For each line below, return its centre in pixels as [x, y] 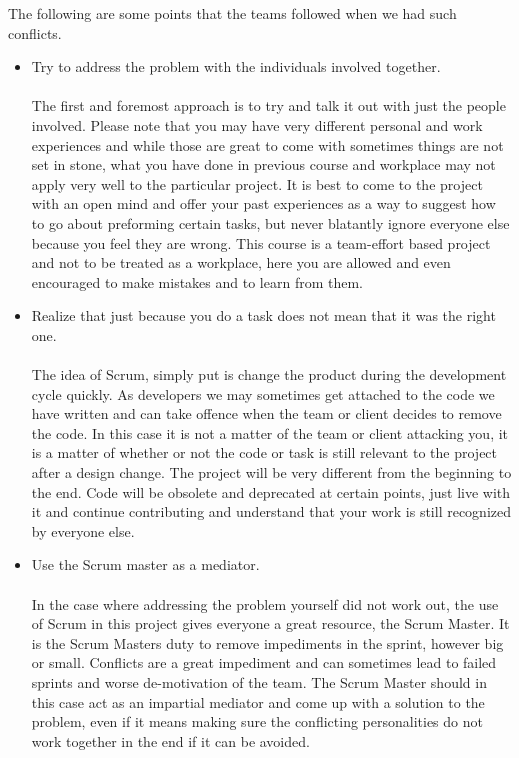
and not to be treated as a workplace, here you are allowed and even [241, 262]
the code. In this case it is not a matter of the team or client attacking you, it [270, 432]
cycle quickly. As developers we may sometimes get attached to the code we [263, 393]
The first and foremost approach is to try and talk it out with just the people [268, 105]
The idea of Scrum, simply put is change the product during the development [269, 374]
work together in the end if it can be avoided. [170, 740]
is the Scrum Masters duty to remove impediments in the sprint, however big [267, 642]
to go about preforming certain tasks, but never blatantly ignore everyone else [270, 222]
